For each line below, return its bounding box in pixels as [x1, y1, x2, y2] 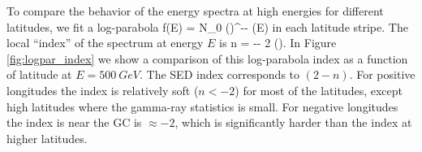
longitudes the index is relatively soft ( [6, 81, 199, 98]
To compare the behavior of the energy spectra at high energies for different [6, 2, 384, 19]
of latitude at [6, 66, 72, 83]
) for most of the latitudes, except [235, 81, 403, 98]
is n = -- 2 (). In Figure [219, 34, 337, 51]
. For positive [349, 66, 416, 83]
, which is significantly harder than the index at [174, 114, 412, 131]
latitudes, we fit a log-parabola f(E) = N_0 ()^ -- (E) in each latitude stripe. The [6, 18, 408, 35]
